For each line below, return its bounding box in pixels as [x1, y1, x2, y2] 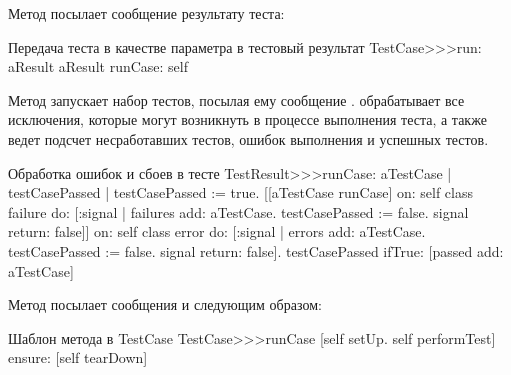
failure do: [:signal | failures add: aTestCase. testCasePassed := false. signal [8, 201, 469, 222]
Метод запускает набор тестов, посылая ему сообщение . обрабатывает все [8, 89, 465, 110]
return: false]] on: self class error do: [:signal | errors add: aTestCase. [8, 221, 426, 242]
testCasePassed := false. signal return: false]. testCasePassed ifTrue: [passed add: [8, 240, 504, 261]
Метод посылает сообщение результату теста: [8, 3, 285, 23]
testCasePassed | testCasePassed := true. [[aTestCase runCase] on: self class [8, 182, 473, 203]
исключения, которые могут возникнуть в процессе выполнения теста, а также [8, 109, 487, 130]
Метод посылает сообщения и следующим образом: [8, 294, 322, 315]
